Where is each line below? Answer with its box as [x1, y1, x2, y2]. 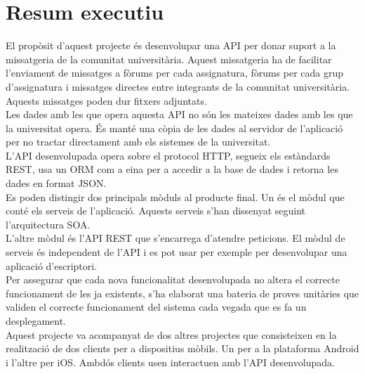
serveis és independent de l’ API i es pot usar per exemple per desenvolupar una [6, 245, 347, 259]
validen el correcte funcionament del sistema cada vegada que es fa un [6, 299, 307, 314]
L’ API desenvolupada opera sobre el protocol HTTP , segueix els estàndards [6, 148, 331, 162]
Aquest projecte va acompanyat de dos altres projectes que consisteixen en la [6, 327, 337, 342]
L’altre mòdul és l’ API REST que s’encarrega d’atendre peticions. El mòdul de [6, 231, 345, 245]
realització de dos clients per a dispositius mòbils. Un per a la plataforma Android [6, 341, 359, 356]
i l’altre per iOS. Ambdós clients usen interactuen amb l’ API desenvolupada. [6, 354, 335, 369]
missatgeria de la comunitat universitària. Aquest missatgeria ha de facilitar [6, 51, 332, 66]
